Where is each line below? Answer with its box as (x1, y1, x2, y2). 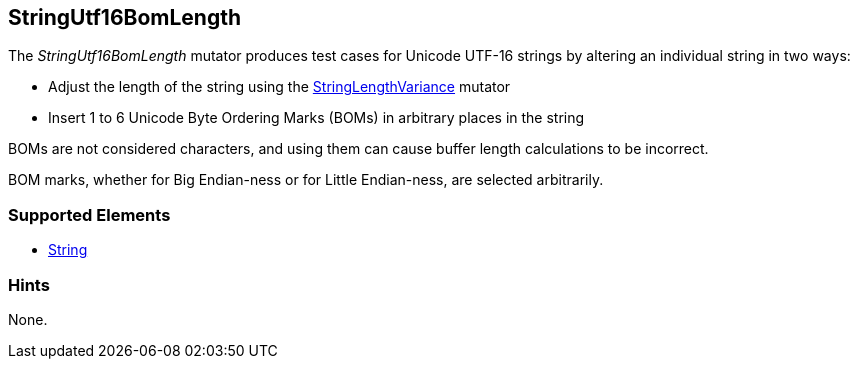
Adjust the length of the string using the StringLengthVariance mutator (48, 78, 511, 96)
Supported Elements (8, 204, 171, 225)
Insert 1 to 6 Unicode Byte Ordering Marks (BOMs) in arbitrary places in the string (48, 109, 585, 127)
